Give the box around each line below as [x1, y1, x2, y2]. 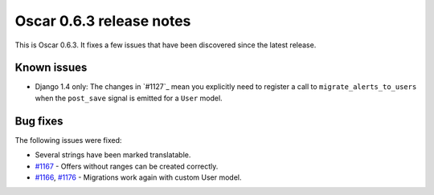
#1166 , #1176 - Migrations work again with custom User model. [35, 173, 242, 182]
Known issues [14, 61, 88, 75]
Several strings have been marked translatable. [35, 150, 191, 160]
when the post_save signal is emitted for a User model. [35, 93, 223, 103]
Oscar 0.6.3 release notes [14, 12, 191, 30]
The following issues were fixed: [14, 135, 122, 144]
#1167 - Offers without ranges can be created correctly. [35, 161, 219, 171]
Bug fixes [14, 114, 63, 128]
